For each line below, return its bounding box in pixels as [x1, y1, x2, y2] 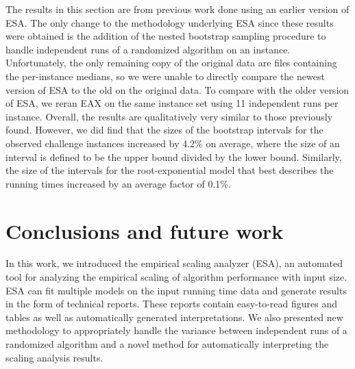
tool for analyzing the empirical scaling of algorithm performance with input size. [5, 270, 347, 284]
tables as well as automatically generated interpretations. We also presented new [5, 309, 343, 324]
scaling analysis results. [5, 350, 103, 364]
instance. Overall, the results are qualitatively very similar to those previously [5, 109, 333, 123]
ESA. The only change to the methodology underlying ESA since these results [5, 15, 334, 29]
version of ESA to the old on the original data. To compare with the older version [5, 82, 350, 97]
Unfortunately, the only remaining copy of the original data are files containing [5, 55, 337, 70]
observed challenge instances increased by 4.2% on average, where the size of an [5, 136, 340, 150]
